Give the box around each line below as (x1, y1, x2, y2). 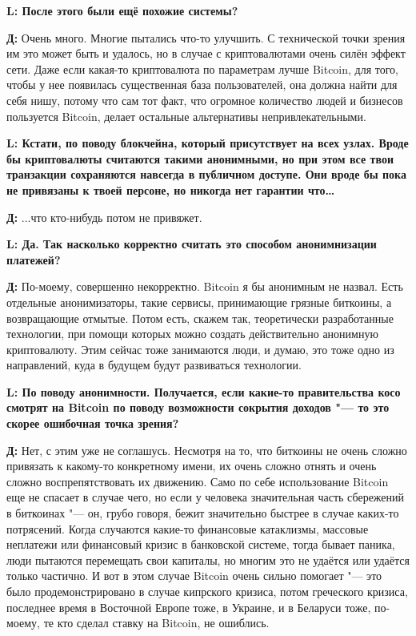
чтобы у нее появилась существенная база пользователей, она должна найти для (6, 76, 398, 93)
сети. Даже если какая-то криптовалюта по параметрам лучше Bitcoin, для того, (6, 60, 399, 77)
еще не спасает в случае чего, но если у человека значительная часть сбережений (6, 489, 405, 505)
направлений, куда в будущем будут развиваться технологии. (6, 356, 302, 373)
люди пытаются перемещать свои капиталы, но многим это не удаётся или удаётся (6, 551, 410, 568)
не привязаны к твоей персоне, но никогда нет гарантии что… (6, 181, 335, 198)
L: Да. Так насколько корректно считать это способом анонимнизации (6, 235, 377, 252)
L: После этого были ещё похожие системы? (6, 2, 238, 18)
